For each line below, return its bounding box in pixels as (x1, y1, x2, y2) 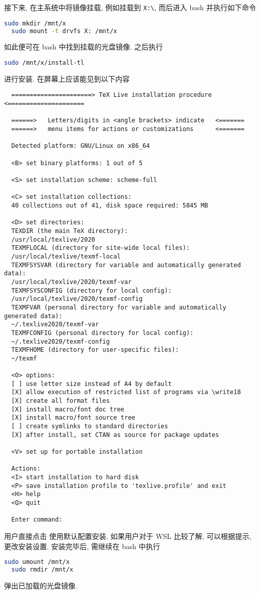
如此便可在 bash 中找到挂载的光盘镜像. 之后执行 (4, 41, 163, 52)
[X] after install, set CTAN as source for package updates (11, 431, 219, 438)
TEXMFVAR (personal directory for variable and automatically (11, 303, 226, 311)
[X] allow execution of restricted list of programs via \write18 (11, 389, 241, 396)
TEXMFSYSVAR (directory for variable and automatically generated (11, 261, 241, 269)
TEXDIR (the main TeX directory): (11, 227, 128, 235)
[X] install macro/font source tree (11, 414, 135, 422)
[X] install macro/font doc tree (11, 405, 125, 413)
